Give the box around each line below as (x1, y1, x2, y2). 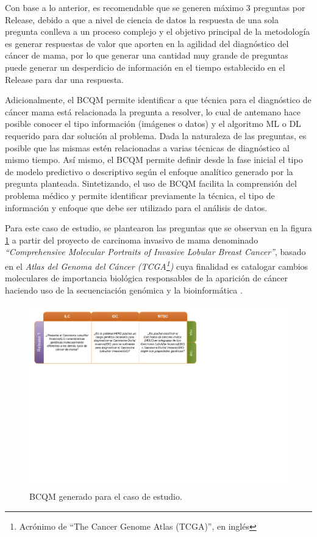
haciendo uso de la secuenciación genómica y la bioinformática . (5, 283, 243, 296)
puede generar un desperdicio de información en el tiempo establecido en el (5, 60, 285, 73)
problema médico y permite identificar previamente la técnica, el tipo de (5, 189, 275, 201)
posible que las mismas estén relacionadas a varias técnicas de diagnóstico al (5, 141, 290, 154)
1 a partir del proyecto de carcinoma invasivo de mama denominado (5, 233, 258, 246)
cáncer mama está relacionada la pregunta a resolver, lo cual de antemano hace (5, 105, 301, 118)
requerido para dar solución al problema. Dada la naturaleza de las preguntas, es (5, 129, 307, 142)
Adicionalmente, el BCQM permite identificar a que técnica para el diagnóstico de (5, 93, 312, 106)
